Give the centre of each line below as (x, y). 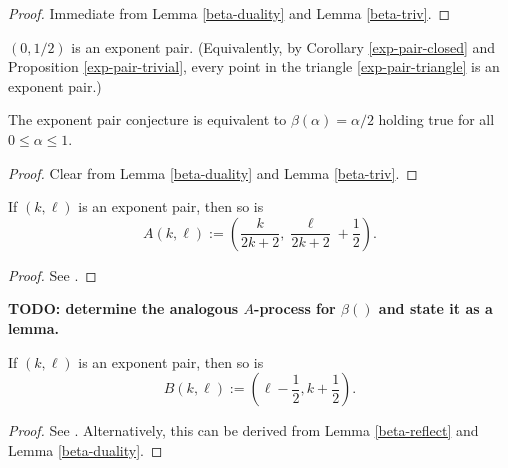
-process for (295, 308)
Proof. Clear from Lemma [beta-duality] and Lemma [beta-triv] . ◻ (213, 172)
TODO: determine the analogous (123, 308)
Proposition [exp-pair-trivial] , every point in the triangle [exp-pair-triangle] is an (254, 66)
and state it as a (435, 308)
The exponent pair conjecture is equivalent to (147, 119)
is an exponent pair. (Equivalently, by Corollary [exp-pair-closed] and (283, 46)
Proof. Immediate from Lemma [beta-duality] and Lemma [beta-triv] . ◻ (229, 13)
